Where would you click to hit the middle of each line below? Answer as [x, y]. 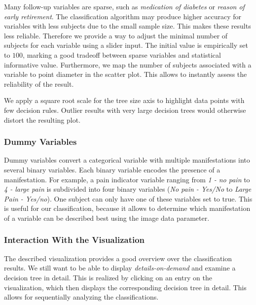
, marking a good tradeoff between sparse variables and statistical [122, 54]
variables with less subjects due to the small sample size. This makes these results [128, 26]
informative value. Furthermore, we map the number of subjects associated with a [128, 64]
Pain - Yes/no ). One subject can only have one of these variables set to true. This [128, 198]
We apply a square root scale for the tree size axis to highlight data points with [124, 100]
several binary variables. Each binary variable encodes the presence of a [112, 169]
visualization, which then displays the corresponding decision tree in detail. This [125, 287]
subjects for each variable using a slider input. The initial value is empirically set [126, 45]
